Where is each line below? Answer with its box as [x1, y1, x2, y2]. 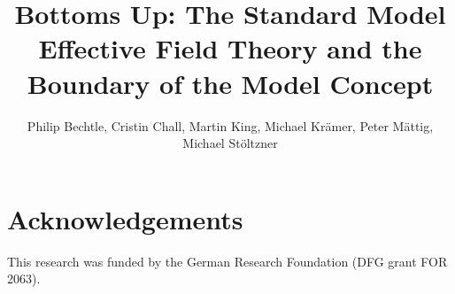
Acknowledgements [7, 200, 243, 236]
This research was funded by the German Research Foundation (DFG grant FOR [7, 251, 448, 270]
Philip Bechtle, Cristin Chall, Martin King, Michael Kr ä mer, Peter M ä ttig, [27, 116, 434, 135]
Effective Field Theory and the [38, 30, 422, 66]
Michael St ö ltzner [182, 134, 278, 152]
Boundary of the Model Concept [27, 65, 434, 101]
